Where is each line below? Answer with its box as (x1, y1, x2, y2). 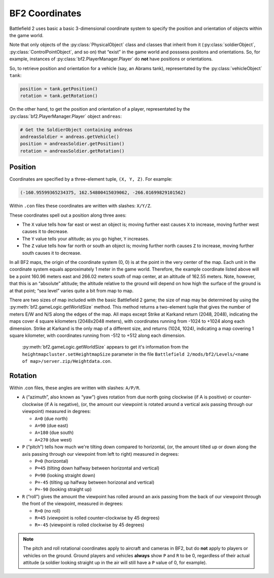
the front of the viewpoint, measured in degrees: (22, 500, 124, 507)
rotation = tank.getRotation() (20, 93, 98, 99)
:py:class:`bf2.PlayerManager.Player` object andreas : (9, 113, 122, 119)
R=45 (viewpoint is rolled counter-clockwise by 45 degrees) (35, 515, 160, 521)
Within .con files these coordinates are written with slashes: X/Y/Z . (9, 203, 152, 209)
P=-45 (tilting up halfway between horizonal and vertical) (35, 480, 155, 486)
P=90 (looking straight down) (35, 472, 96, 478)
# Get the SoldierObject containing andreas (20, 127, 133, 132)
